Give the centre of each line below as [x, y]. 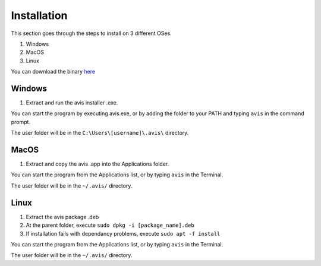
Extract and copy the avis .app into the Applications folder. [97, 164]
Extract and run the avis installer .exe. [72, 103]
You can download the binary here [53, 72]
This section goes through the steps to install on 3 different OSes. [91, 33]
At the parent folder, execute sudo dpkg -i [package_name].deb [110, 225]
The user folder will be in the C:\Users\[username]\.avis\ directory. [100, 133]
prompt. [21, 122]
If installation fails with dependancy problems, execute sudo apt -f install [123, 233]
